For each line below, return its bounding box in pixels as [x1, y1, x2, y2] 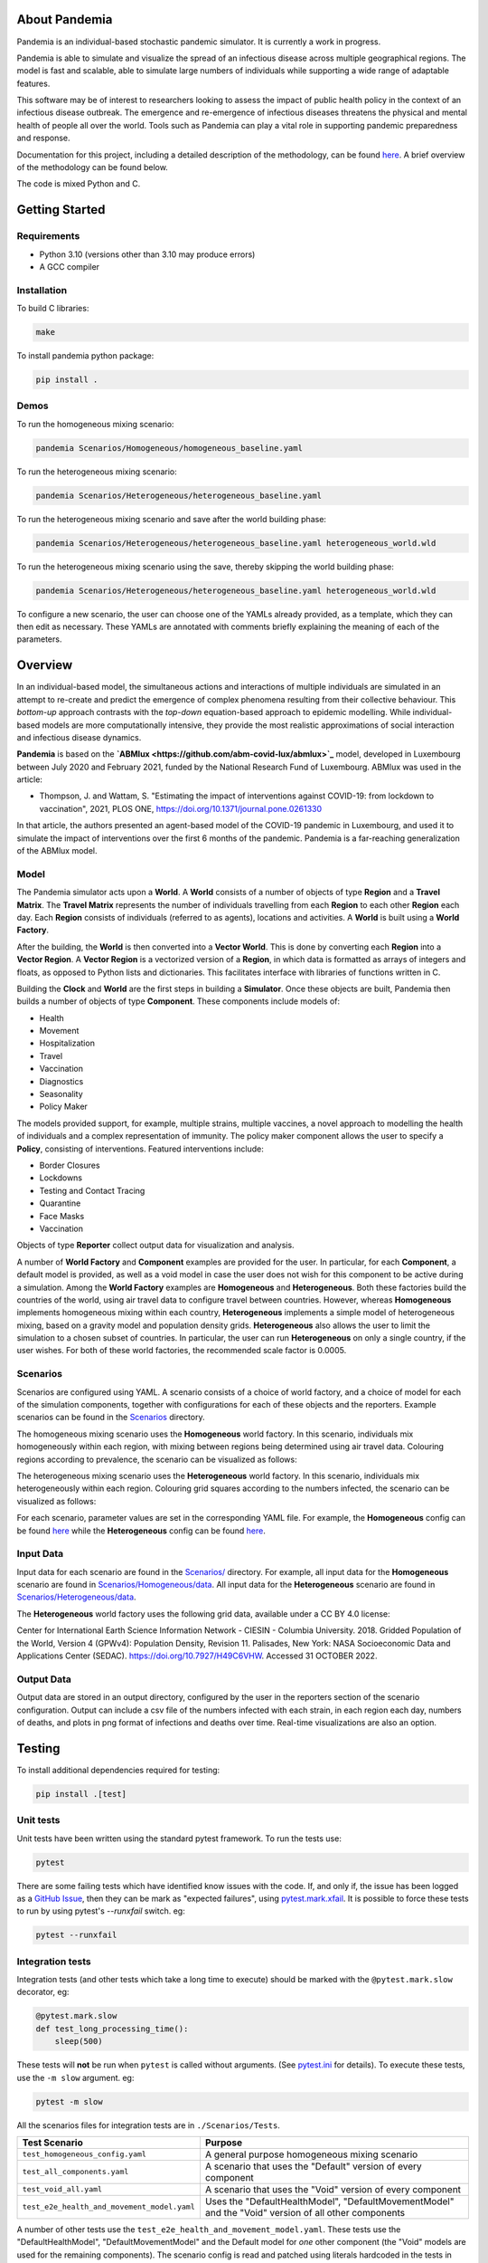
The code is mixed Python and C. [16, 178, 141, 189]
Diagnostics [39, 1075, 84, 1086]
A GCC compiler [39, 261, 99, 272]
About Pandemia [16, 12, 113, 27]
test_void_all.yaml [22, 2184, 103, 2194]
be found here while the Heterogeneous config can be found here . [16, 1525, 267, 1536]
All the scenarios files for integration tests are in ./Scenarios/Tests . [16, 2119, 280, 2131]
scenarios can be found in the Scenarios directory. [16, 1412, 205, 1423]
